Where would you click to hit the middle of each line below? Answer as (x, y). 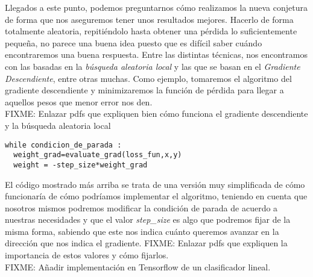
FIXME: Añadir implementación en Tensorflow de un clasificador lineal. (138, 266)
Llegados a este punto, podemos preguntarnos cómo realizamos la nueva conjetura (156, 7)
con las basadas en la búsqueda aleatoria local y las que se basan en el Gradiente (153, 66)
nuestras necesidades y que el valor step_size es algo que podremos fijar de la (148, 219)
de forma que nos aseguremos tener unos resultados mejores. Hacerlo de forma (149, 19)
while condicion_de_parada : (63, 145)
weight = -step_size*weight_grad (81, 165)
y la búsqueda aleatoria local (58, 125)
